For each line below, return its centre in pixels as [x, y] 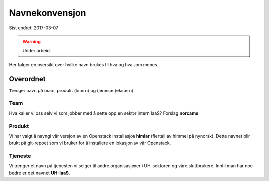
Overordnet [27, 79]
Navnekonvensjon [48, 13]
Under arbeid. [37, 51]
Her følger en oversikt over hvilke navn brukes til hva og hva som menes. [84, 64]
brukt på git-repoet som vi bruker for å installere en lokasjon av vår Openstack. [90, 143]
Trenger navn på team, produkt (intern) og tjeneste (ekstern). [72, 90]
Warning [32, 41]
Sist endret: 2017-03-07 [34, 28]
